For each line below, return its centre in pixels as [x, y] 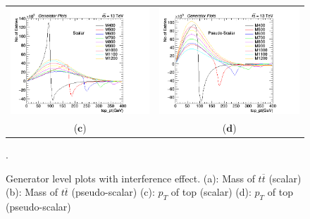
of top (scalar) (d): [211, 192]
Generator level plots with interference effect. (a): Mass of [130, 178]
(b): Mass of [32, 192]
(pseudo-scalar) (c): [113, 192]
